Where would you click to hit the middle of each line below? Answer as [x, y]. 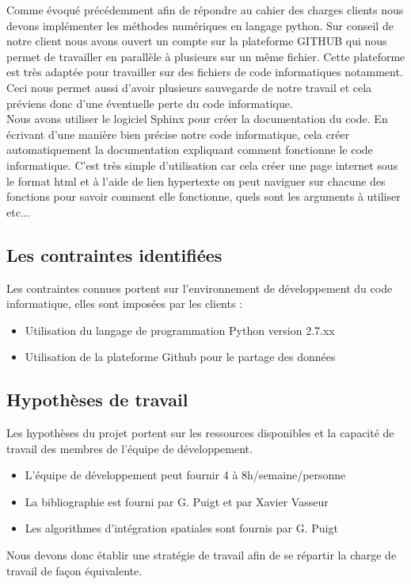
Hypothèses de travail [97, 400]
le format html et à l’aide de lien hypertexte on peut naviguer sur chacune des [196, 181]
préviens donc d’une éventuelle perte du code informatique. [150, 103]
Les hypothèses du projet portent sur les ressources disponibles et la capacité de [200, 433]
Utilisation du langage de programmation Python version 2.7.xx [180, 330]
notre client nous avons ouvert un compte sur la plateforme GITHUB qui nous [197, 41]
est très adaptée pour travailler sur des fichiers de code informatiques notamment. [205, 72]
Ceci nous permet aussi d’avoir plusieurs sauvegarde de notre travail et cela [189, 87]
